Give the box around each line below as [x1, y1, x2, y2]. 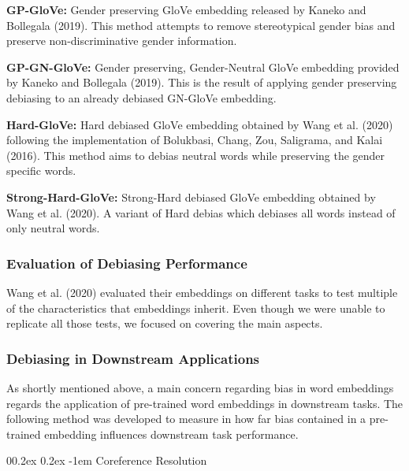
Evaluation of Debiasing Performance [6, 253, 247, 273]
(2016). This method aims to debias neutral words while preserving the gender [6, 146, 385, 163]
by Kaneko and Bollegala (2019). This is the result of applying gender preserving [6, 74, 397, 91]
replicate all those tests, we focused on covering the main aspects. [6, 315, 323, 332]
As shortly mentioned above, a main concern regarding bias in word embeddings [6, 379, 394, 395]
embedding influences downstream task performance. [44, 425, 299, 442]
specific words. [6, 162, 76, 179]
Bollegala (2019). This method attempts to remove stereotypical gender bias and [6, 17, 396, 33]
